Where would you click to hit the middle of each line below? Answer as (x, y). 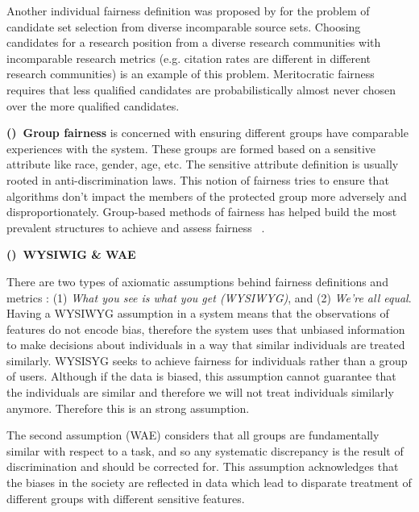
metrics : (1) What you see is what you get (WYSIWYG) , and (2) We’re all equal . (209, 297)
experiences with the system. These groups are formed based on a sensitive (191, 148)
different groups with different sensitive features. (126, 498)
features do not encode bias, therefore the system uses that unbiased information (206, 329)
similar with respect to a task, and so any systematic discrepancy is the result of (205, 450)
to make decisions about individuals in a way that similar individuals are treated (206, 345)
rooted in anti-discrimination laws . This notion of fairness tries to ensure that (198, 179)
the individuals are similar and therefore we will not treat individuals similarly (200, 392)
